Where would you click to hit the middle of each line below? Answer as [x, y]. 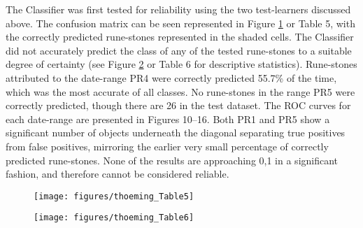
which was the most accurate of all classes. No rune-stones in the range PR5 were [180, 91]
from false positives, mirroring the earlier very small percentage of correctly [167, 146]
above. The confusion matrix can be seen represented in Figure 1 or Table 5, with [180, 23]
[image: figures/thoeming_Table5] [114, 196]
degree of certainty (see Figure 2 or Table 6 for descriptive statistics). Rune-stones [181, 64]
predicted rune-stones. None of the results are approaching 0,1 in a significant [172, 160]
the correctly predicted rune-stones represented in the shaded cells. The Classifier [180, 37]
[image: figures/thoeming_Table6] [114, 218]
